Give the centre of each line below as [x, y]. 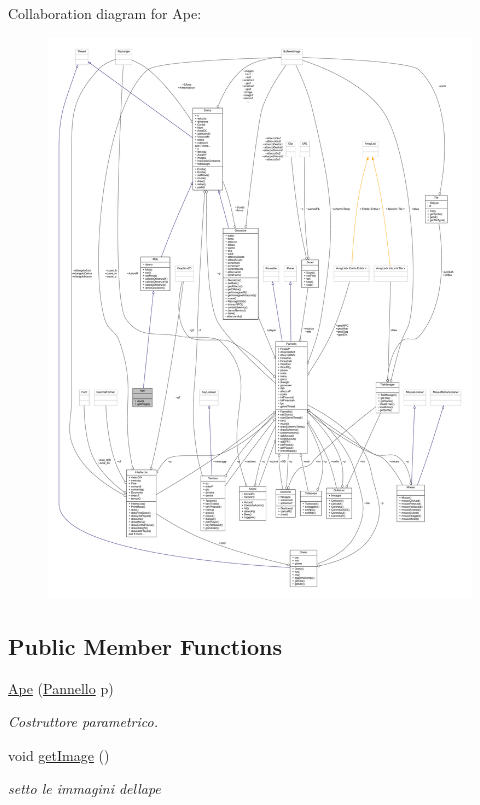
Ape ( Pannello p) [61, 687]
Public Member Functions [145, 645]
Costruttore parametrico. [83, 721]
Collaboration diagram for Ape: [105, 13]
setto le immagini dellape [84, 788]
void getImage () [59, 754]
